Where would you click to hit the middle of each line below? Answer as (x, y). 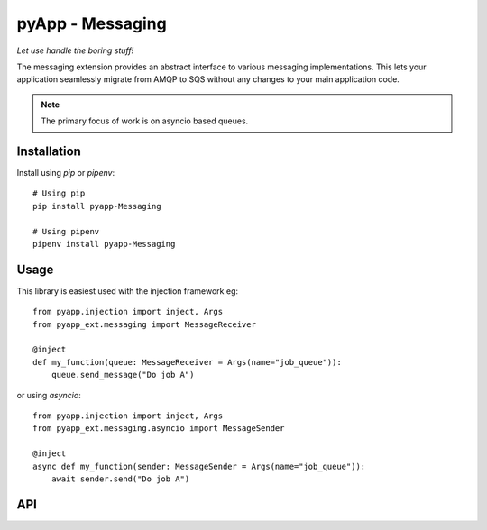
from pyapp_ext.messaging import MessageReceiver (145, 324)
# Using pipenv (66, 231)
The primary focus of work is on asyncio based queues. (145, 121)
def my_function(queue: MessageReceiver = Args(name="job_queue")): (187, 362)
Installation (49, 151)
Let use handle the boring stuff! (75, 50)
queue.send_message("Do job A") (123, 375)
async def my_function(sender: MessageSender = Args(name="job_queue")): (199, 466)
